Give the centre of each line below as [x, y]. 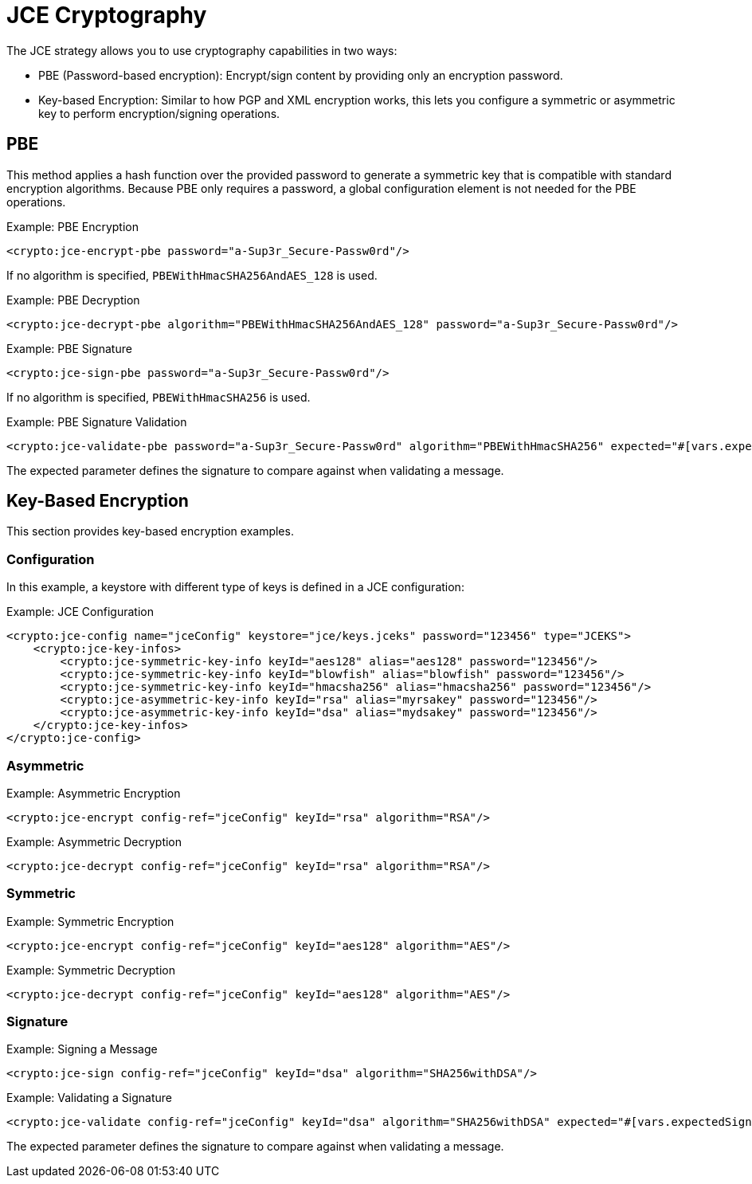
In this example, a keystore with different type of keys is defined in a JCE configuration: [235, 587]
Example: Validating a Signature [90, 1098]
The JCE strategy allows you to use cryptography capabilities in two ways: [202, 50]
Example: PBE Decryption [73, 300]
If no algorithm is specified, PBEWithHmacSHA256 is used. [159, 397]
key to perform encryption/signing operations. [159, 113]
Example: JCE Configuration [80, 612]
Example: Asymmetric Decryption [94, 841]
